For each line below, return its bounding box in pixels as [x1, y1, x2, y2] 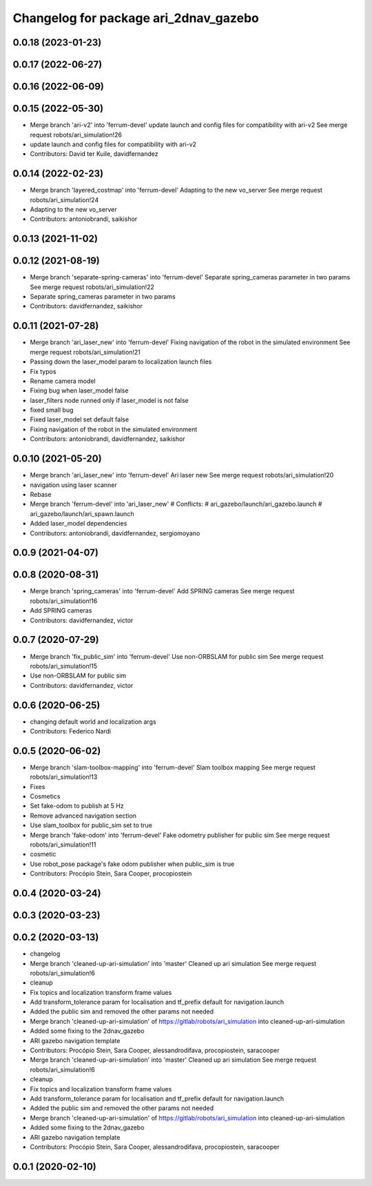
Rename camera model [30, 377, 96, 385]
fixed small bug [30, 406, 74, 414]
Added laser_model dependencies [30, 520, 127, 528]
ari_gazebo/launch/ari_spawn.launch [30, 509, 134, 517]
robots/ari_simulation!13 [30, 773, 98, 781]
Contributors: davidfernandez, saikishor [30, 302, 143, 310]
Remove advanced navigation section [30, 811, 137, 820]
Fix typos [30, 367, 56, 375]
